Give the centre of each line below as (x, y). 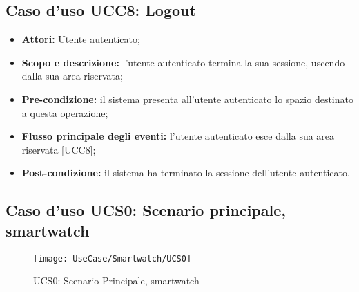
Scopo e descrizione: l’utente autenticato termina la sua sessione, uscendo (183, 62)
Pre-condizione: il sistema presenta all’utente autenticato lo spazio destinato (187, 99)
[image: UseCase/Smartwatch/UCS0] (113, 258)
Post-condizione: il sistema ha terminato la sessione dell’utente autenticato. (186, 173)
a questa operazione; (65, 112)
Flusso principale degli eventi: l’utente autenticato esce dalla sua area (178, 136)
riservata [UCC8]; (59, 149)
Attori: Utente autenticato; (81, 39)
